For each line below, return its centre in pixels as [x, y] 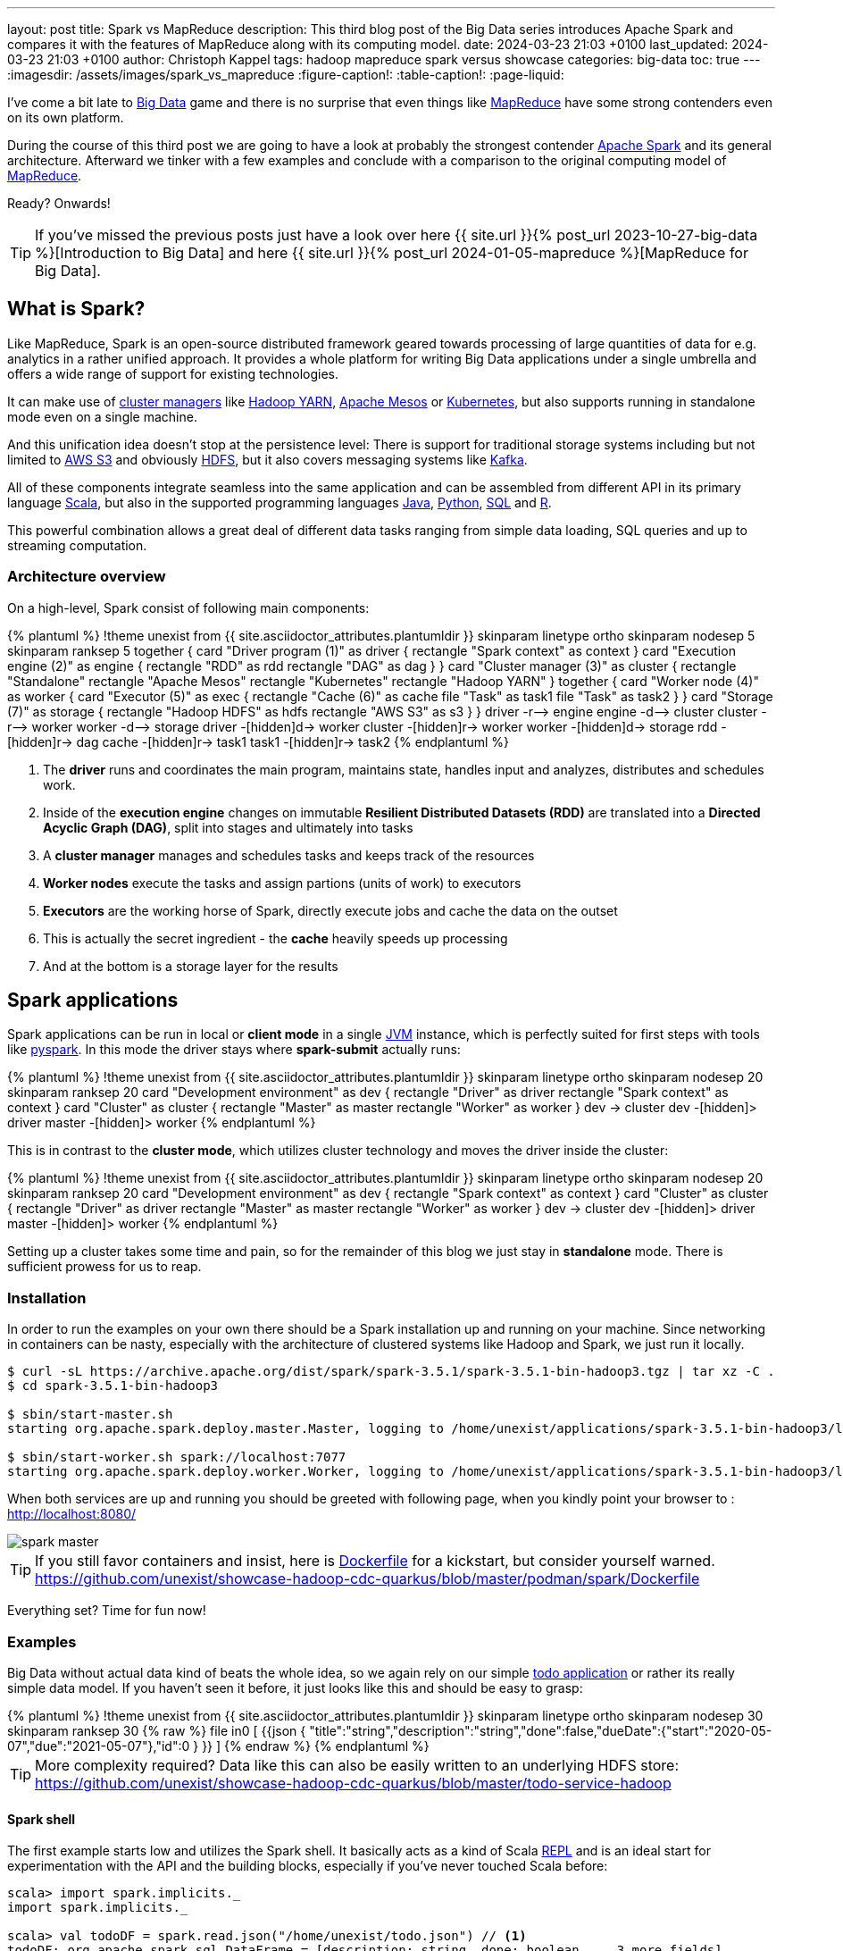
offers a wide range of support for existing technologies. [173, 373]
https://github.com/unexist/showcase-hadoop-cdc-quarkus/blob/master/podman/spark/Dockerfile [367, 1579]
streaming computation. [77, 545]
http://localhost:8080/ [72, 1514]
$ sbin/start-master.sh [90, 1415]
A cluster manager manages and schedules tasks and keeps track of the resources [289, 855]
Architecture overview [87, 577]
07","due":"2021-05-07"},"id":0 [99, 1746]
